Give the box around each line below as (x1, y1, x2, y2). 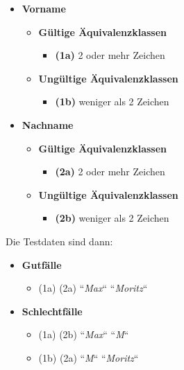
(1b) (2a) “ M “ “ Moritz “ (38, 350, 139, 364)
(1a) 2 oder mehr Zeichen (55, 48, 165, 62)
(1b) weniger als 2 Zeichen (55, 94, 169, 109)
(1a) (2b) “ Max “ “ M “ (38, 327, 129, 342)
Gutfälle (22, 257, 62, 272)
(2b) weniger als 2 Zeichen (55, 211, 169, 225)
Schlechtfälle (22, 303, 83, 318)
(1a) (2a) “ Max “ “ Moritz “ (38, 281, 148, 295)
